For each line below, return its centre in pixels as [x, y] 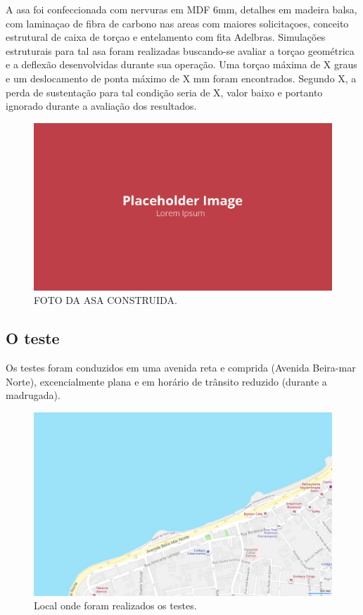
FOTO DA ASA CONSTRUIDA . [106, 300]
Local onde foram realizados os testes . [115, 606]
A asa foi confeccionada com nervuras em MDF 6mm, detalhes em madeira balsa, [181, 9]
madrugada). [33, 395]
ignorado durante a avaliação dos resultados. [101, 106]
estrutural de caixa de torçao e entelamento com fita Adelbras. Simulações [166, 37]
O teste [33, 338]
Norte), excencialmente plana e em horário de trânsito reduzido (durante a [166, 381]
